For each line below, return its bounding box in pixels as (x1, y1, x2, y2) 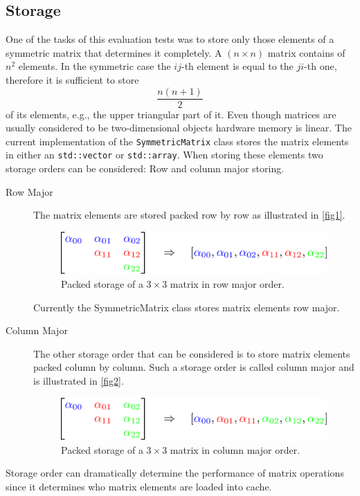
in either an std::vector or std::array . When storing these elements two (6, 147, 323, 162)
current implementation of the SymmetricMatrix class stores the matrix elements (6, 134, 349, 148)
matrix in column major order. (170, 442, 300, 457)
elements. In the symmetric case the (18, 59, 171, 73)
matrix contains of (267, 45, 345, 59)
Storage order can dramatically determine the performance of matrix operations (6, 466, 344, 480)
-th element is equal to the (181, 59, 294, 73)
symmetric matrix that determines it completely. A (6, 45, 222, 59)
